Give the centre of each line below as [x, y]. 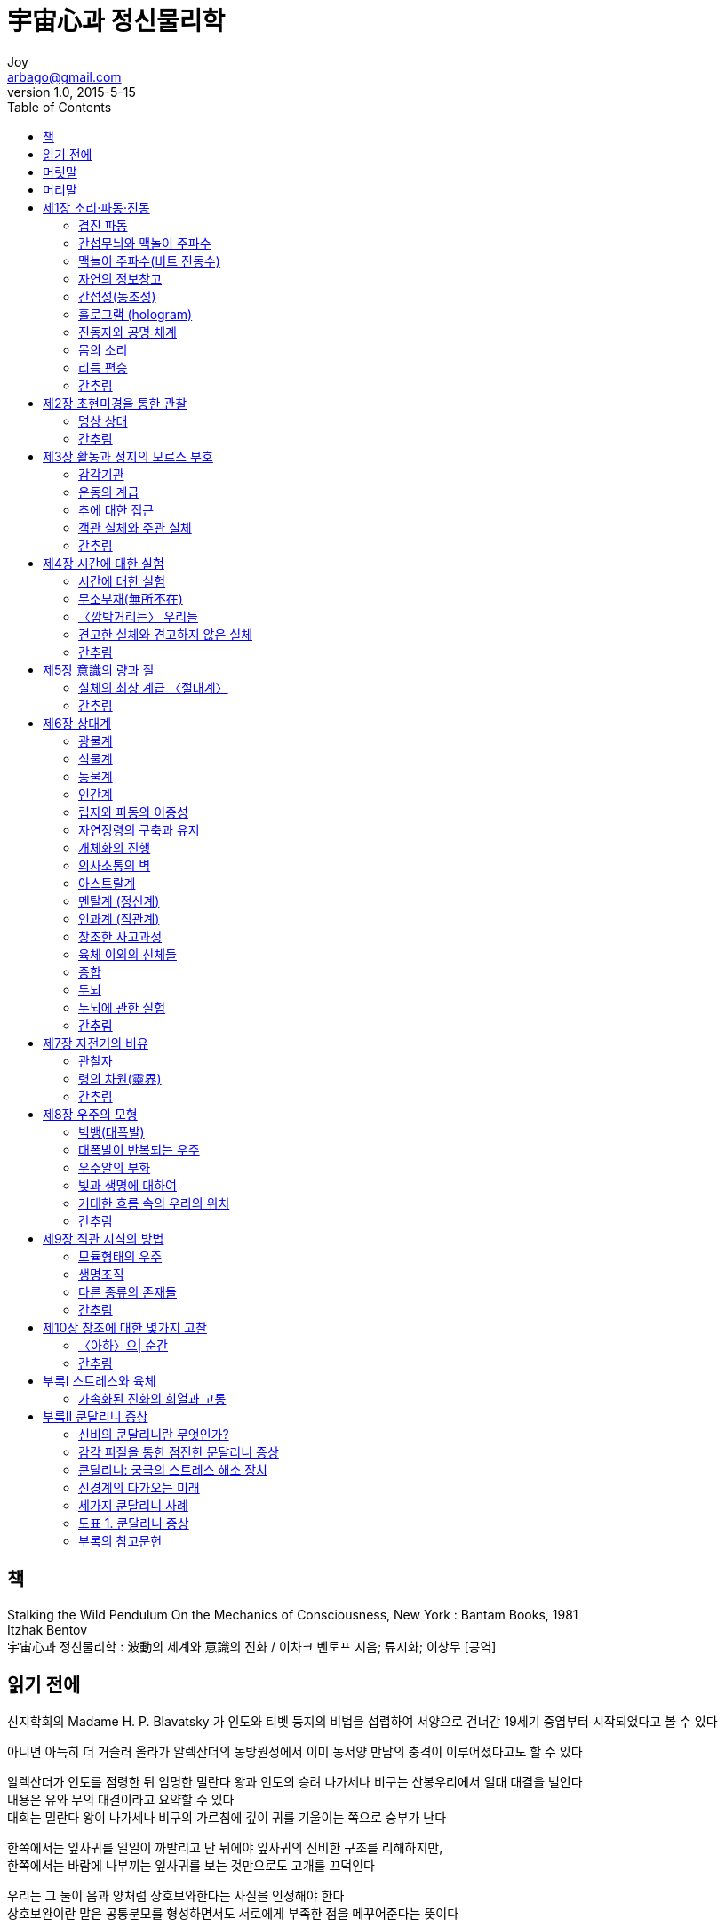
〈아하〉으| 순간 [123, 1345]
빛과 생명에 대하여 [127, 1185]
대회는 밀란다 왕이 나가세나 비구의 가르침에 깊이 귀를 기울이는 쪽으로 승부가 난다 [227, 1818]
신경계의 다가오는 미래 [139, 1487]
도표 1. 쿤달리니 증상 [134, 1523]
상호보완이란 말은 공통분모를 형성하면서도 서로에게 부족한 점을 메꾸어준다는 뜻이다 [233, 1914]
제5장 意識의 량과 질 [99, 669]
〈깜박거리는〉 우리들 [138, 616]
